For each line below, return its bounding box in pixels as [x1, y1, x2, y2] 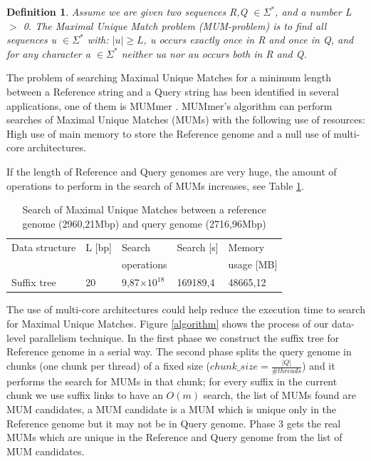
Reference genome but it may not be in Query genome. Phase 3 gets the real [6, 415, 341, 430]
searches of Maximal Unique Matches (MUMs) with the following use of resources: [6, 112, 365, 127]
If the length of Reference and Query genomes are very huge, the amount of [6, 163, 337, 178]
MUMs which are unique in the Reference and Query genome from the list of [6, 430, 343, 445]
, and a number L [275, 4, 352, 19]
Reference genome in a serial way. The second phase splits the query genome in [6, 344, 352, 359]
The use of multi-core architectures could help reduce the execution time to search [6, 302, 365, 317]
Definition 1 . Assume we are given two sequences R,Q [6, 4, 248, 19]
